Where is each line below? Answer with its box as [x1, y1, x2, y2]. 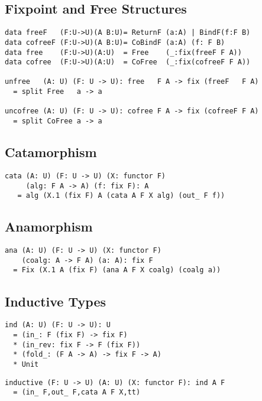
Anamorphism [5, 217, 93, 236]
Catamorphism [5, 143, 97, 161]
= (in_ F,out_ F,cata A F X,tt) [13, 388, 141, 397]
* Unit [13, 360, 39, 369]
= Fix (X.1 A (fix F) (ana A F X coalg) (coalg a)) [13, 266, 221, 275]
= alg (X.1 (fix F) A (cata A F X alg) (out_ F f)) [17, 191, 225, 200]
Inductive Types [5, 292, 106, 310]
